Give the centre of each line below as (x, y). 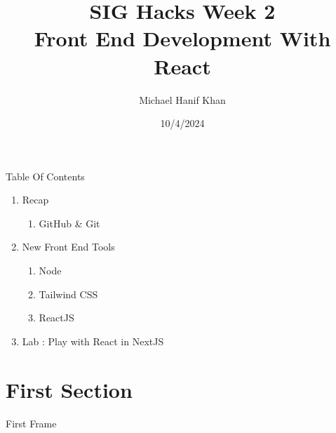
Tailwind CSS (68, 294)
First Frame (31, 423)
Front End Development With (182, 38)
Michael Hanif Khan (182, 99)
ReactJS (56, 318)
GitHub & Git (69, 223)
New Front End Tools (68, 247)
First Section (69, 389)
